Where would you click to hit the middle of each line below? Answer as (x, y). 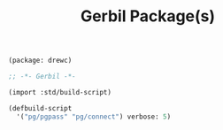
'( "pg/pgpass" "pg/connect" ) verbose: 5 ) (94, 117)
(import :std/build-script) (60, 92)
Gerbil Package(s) (148, 16)
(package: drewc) (40, 61)
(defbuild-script (40, 108)
